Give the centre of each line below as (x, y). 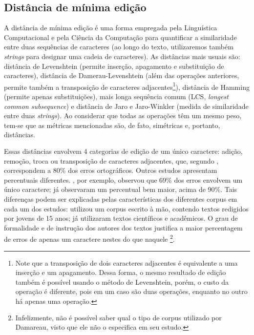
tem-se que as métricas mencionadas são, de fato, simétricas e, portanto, (112, 125)
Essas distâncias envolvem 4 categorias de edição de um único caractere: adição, (123, 151)
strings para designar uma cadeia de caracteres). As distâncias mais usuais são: (122, 56)
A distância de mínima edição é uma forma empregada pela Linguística (111, 28)
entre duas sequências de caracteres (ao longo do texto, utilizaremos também (119, 47)
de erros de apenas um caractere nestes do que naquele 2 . (89, 238)
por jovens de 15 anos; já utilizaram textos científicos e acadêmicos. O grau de (121, 218)
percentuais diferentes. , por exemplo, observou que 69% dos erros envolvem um (123, 179)
